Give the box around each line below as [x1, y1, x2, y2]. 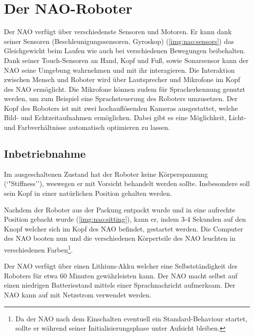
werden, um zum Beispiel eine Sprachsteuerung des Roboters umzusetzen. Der [4, 93, 238, 104]
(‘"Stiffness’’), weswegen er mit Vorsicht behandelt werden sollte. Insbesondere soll [4, 178, 250, 189]
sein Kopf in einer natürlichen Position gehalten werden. [4, 188, 172, 198]
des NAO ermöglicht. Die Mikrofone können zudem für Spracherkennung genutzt [4, 84, 245, 94]
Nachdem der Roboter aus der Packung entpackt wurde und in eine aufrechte [4, 204, 235, 214]
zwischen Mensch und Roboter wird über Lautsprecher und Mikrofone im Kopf [4, 74, 240, 84]
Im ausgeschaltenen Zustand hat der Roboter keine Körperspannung [4, 168, 208, 179]
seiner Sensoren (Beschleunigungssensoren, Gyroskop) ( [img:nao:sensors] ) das [4, 36, 234, 46]
